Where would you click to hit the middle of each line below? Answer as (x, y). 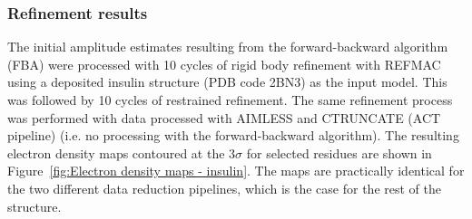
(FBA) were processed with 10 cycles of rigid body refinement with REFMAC (224, 64)
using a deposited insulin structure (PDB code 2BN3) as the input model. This (227, 82)
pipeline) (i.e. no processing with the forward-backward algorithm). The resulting (233, 135)
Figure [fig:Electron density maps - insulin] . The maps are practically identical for (236, 171)
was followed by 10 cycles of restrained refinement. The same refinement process (230, 100)
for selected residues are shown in (339, 152)
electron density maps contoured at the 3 (122, 152)
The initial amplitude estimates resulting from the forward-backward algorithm (228, 47)
